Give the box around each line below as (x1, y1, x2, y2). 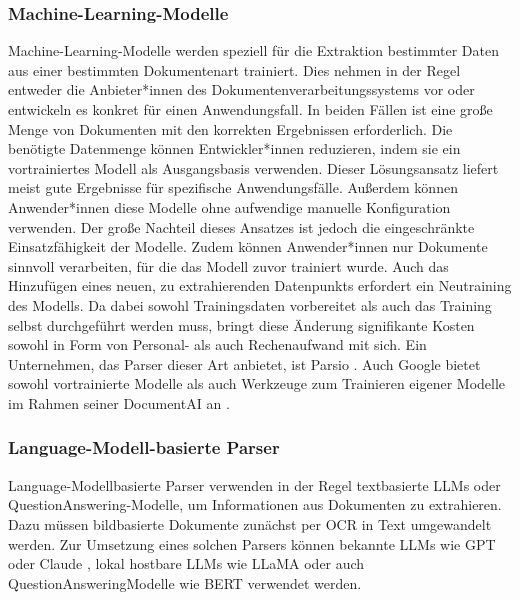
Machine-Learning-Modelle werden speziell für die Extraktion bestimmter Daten (8, 40, 499, 61)
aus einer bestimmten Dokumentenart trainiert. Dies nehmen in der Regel (8, 59, 461, 80)
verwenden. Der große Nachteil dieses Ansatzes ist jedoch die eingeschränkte (8, 216, 475, 237)
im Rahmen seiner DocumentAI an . (8, 392, 230, 413)
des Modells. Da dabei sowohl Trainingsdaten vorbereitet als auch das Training (8, 294, 492, 315)
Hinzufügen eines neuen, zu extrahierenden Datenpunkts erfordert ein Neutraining (8, 275, 512, 296)
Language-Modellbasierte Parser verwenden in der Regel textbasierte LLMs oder (8, 474, 501, 495)
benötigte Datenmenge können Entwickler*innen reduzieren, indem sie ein (8, 138, 461, 159)
